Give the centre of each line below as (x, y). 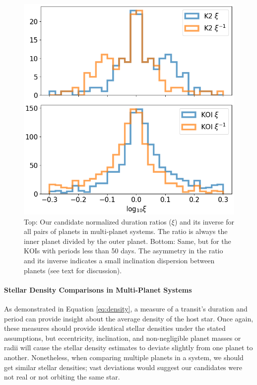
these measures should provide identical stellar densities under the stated (115, 328)
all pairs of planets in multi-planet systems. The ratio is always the (126, 231)
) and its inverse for (204, 221)
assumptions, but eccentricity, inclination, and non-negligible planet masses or (123, 338)
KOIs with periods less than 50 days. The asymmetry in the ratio (124, 251)
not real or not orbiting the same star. (62, 377)
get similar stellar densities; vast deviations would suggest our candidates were (123, 367)
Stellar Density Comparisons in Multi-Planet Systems (98, 289)
